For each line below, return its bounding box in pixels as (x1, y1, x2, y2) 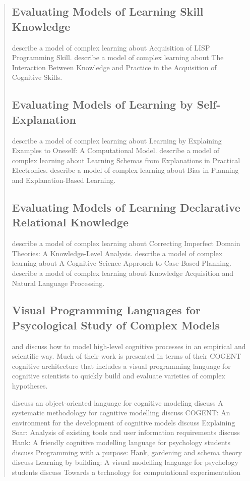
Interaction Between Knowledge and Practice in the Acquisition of (12, 62, 217, 72)
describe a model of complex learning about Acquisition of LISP (12, 42, 210, 53)
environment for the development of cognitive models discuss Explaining (12, 417, 235, 427)
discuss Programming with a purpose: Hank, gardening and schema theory (12, 447, 242, 457)
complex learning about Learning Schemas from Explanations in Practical (12, 155, 240, 165)
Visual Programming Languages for (12, 302, 201, 318)
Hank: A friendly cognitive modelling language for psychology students (12, 437, 230, 448)
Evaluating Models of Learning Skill (12, 4, 204, 19)
